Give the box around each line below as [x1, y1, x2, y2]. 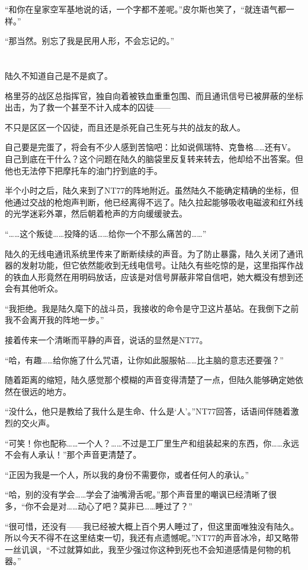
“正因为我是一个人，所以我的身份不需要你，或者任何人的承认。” [5, 468, 249, 480]
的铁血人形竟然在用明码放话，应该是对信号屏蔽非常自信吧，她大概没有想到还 [5, 270, 303, 283]
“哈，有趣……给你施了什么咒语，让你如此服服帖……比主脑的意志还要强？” [5, 353, 284, 366]
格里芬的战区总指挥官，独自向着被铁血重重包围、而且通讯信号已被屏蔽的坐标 [5, 89, 303, 102]
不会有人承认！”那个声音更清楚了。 [5, 448, 142, 461]
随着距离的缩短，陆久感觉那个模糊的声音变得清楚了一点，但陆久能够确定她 [5, 373, 295, 386]
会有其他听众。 [5, 282, 63, 294]
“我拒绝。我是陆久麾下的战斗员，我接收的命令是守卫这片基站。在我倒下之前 [5, 302, 299, 314]
